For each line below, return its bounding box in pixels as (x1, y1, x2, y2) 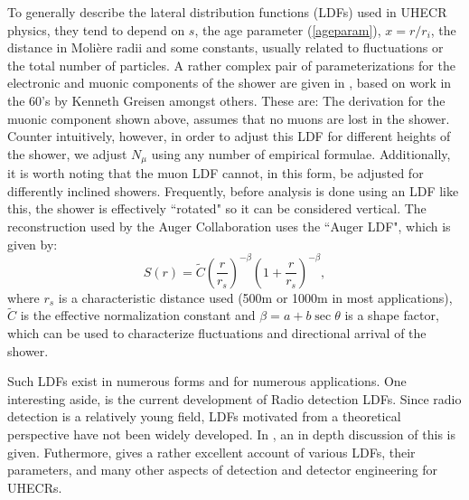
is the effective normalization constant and (20, 306, 256, 325)
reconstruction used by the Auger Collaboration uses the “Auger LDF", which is (7, 216, 451, 235)
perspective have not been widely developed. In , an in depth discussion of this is (7, 425, 455, 444)
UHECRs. (7, 477, 62, 496)
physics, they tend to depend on (7, 20, 185, 39)
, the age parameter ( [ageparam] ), (194, 20, 381, 39)
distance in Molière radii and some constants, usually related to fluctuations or (7, 38, 444, 57)
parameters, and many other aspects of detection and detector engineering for (7, 460, 438, 479)
